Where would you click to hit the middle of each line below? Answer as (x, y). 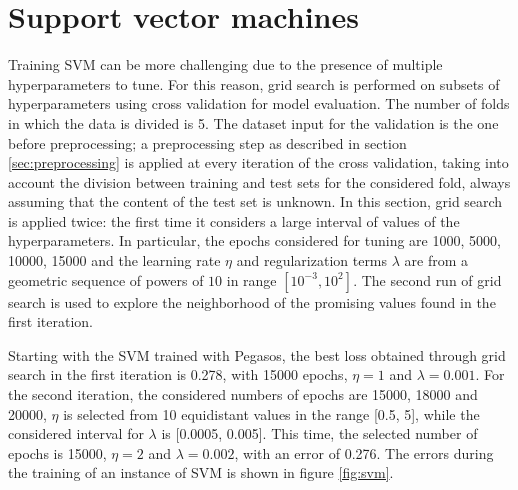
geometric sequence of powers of (106, 279)
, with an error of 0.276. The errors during (364, 452)
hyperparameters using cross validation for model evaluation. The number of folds (259, 103)
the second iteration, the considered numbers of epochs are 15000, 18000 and (243, 394)
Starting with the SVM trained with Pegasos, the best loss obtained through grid (257, 354)
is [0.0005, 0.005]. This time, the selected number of (319, 433)
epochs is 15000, (57, 452)
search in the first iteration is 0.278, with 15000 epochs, (178, 374)
